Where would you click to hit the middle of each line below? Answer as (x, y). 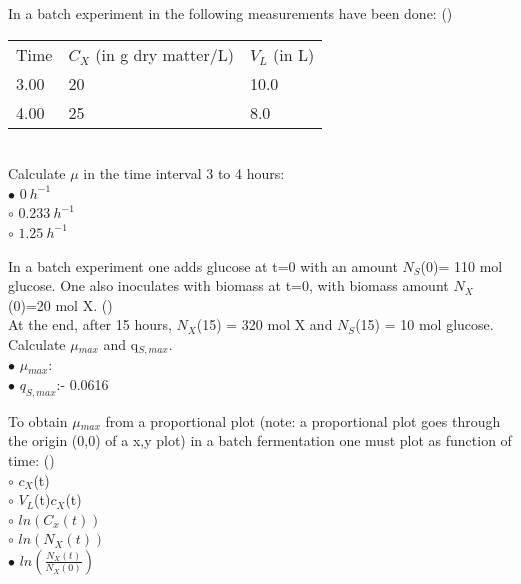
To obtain (38, 420)
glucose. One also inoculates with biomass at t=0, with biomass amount (228, 285)
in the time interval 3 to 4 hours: (184, 173)
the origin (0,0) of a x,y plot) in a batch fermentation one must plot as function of (260, 440)
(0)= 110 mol (461, 265)
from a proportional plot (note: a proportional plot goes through (303, 420)
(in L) (294, 54)
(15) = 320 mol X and (264, 324)
